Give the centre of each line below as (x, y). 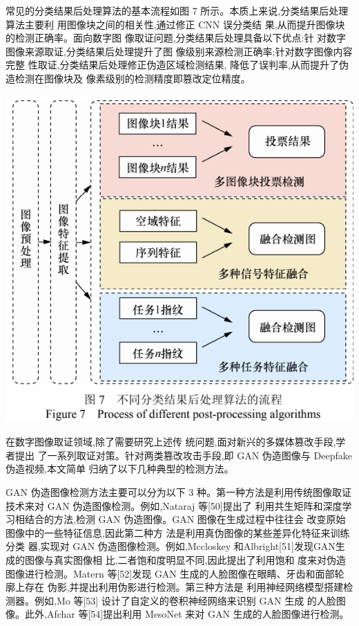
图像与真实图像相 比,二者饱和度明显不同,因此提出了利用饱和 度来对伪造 (185, 560)
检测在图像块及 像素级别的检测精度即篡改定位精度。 (133, 78)
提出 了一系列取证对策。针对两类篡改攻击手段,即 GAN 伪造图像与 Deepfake (183, 455)
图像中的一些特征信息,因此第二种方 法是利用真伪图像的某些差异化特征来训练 (178, 532)
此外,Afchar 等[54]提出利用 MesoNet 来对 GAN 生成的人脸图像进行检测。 (187, 614)
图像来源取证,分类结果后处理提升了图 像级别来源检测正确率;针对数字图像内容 (179, 51)
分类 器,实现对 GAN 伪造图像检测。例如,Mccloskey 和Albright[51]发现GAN (171, 546)
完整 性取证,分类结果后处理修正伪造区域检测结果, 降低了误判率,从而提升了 (172, 65)
